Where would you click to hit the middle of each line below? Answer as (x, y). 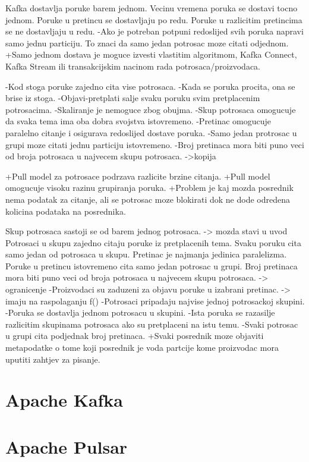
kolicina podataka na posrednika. (66, 211)
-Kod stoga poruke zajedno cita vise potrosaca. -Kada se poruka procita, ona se (150, 86)
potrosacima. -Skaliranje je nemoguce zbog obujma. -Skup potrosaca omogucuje (151, 109)
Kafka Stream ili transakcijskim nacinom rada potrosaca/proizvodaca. (133, 66)
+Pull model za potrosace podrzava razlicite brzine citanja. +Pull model (138, 176)
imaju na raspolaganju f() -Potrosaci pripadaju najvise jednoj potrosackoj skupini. (155, 301)
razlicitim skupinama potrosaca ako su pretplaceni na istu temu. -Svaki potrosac (152, 324)
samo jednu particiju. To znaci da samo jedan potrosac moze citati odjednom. (147, 43)
